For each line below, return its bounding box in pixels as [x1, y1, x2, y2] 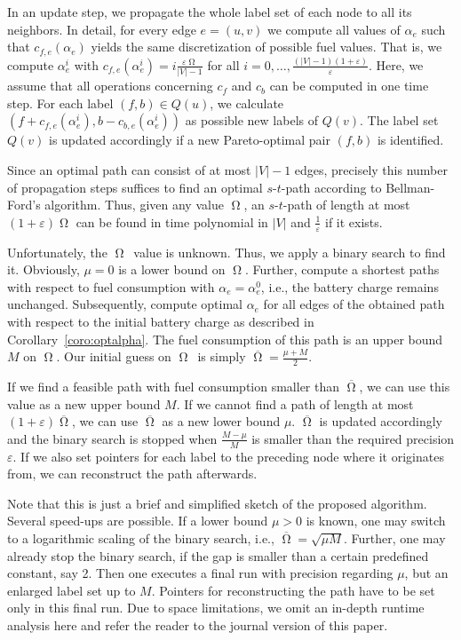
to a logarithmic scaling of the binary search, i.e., [7, 529, 274, 548]
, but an [404, 564, 449, 582]
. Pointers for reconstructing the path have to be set [151, 581, 435, 599]
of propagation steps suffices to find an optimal [7, 178, 263, 196]
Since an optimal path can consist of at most [7, 161, 251, 179]
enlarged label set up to [7, 581, 136, 599]
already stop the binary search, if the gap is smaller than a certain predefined [7, 546, 429, 565]
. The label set [360, 111, 439, 130]
